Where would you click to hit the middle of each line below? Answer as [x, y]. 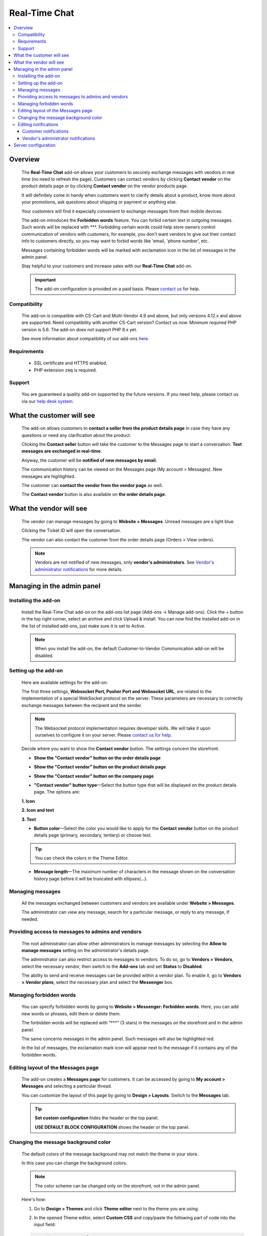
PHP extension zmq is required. [66, 370]
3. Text [29, 819]
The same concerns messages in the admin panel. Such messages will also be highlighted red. [118, 1039]
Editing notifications [38, 125]
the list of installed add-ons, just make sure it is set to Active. [84, 626]
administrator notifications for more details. [79, 569]
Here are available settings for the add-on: [65, 682]
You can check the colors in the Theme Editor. [82, 858]
